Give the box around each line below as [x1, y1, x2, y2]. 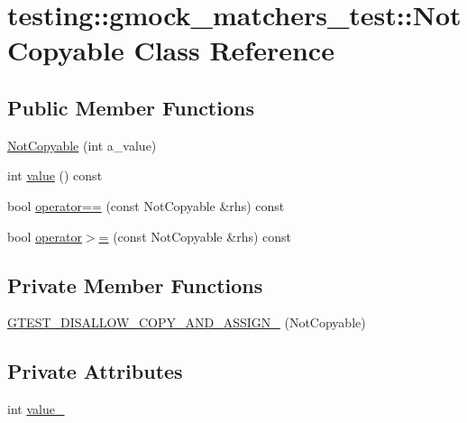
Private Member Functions [7, 271, 263, 299]
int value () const [7, 166, 103, 185]
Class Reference [133, 32, 334, 69]
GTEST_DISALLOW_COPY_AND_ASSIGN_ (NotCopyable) [7, 313, 366, 332]
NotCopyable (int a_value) [7, 135, 157, 154]
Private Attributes [7, 357, 183, 385]
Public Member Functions [7, 93, 254, 121]
